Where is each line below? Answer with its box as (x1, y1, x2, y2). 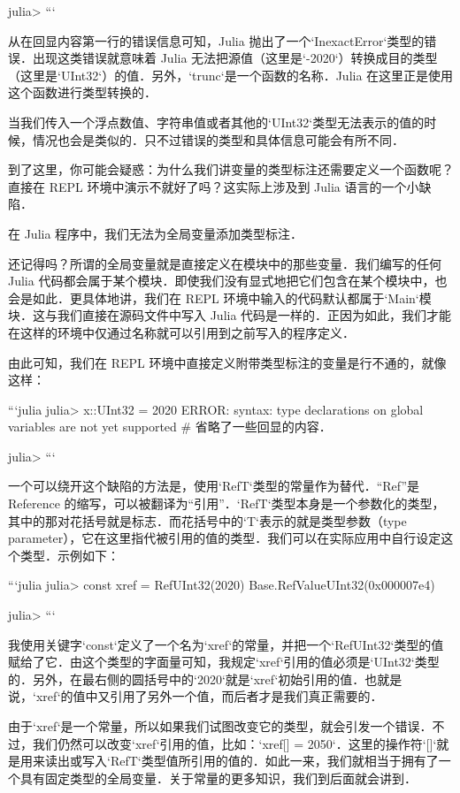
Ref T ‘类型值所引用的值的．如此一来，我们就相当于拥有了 (110, 751, 439, 770)
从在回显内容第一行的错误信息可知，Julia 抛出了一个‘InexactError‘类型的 (8, 31, 425, 50)
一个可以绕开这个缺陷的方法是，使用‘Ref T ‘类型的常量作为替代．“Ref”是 (8, 477, 420, 495)
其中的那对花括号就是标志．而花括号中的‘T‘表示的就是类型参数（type (8, 511, 407, 530)
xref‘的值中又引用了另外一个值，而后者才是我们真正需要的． (35, 687, 383, 705)
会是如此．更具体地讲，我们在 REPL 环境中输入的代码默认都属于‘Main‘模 (8, 288, 432, 307)
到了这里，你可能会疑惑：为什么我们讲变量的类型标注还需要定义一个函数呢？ (8, 160, 454, 179)
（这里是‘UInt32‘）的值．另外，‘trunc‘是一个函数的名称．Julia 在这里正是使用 (8, 65, 454, 84)
